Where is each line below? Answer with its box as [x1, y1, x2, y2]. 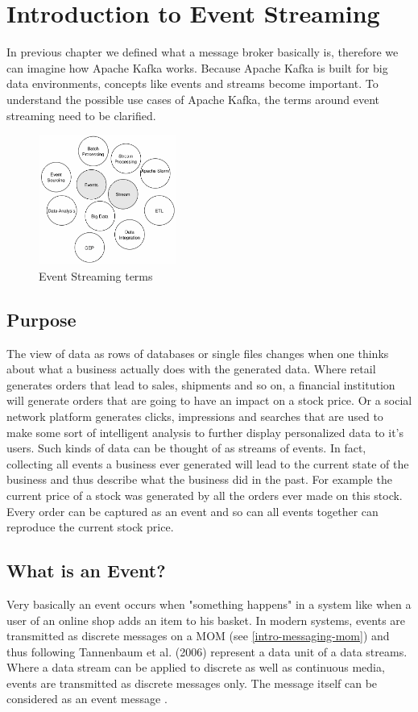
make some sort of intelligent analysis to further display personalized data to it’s [6, 423, 404, 440]
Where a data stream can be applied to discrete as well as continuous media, [6, 659, 385, 676]
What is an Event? [6, 558, 166, 583]
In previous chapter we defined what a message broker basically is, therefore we [6, 44, 399, 60]
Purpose [6, 306, 77, 331]
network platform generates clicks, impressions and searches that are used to [6, 407, 383, 424]
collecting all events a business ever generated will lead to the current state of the [6, 455, 409, 472]
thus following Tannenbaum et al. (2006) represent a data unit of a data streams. [6, 643, 408, 660]
